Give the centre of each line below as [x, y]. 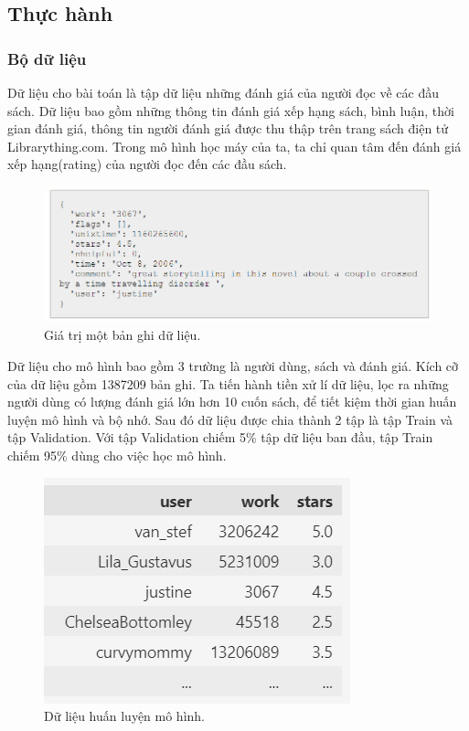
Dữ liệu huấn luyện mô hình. [125, 716]
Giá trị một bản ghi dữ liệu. [123, 335]
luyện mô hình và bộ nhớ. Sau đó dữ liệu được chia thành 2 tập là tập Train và [230, 419]
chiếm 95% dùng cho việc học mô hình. [117, 456]
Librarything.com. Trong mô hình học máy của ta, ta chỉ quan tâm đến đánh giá [234, 146]
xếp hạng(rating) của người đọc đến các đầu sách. [147, 164]
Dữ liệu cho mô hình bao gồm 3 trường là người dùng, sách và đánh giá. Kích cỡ [233, 366]
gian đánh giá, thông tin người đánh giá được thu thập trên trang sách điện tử [228, 128]
